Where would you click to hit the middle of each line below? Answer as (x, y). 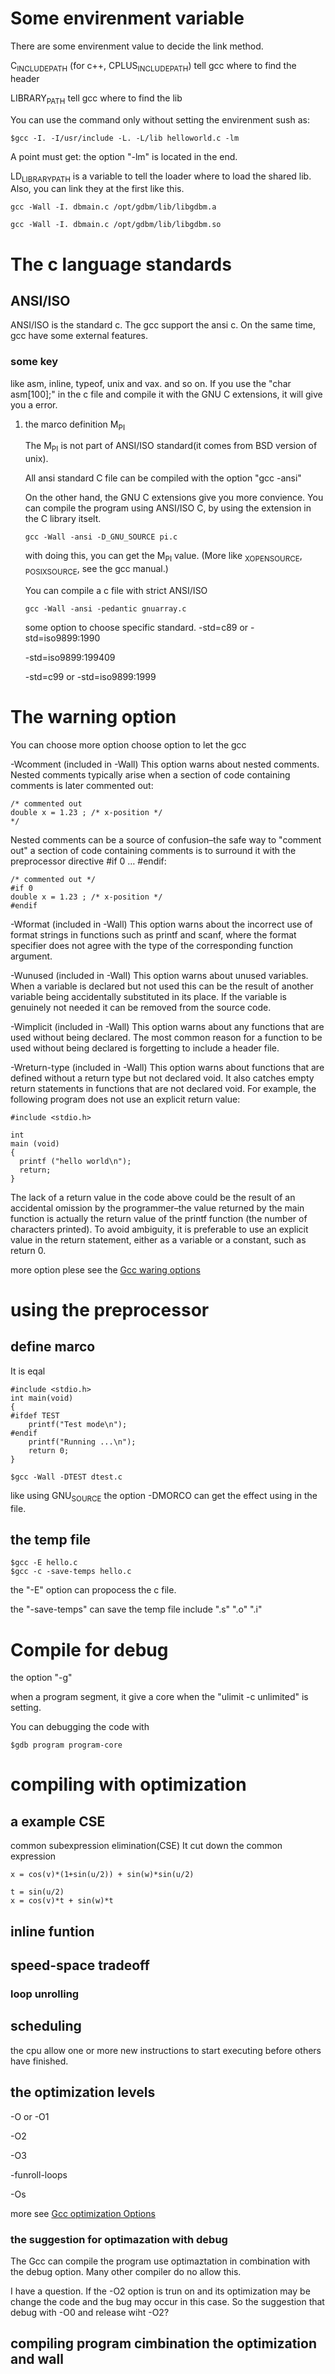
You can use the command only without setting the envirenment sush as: (160, 119)
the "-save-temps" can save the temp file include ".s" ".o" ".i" (136, 1609)
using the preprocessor (110, 1309)
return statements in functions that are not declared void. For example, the (163, 1088)
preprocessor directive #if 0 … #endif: (88, 861)
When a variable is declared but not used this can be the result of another (162, 986)
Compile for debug (89, 1649)
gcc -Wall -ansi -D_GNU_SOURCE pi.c (101, 537)
